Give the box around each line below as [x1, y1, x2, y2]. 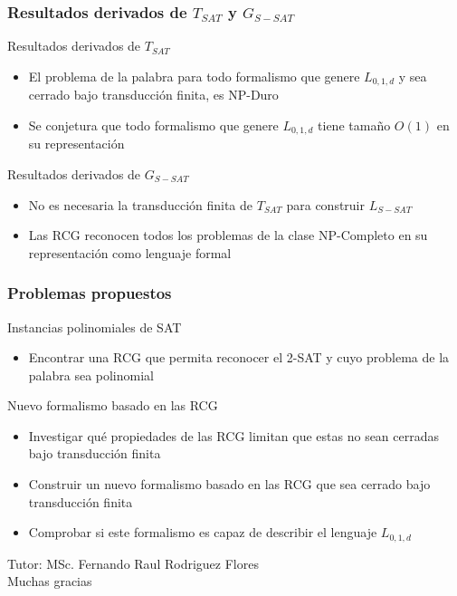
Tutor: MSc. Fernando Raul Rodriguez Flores [7, 553, 259, 572]
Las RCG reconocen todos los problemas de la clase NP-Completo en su [28, 226, 428, 245]
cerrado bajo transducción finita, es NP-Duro [28, 85, 279, 104]
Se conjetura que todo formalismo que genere [28, 115, 279, 134]
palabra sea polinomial [28, 365, 154, 384]
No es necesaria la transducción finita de [28, 195, 253, 214]
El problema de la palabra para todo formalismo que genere [28, 66, 360, 85]
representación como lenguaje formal [28, 243, 232, 262]
